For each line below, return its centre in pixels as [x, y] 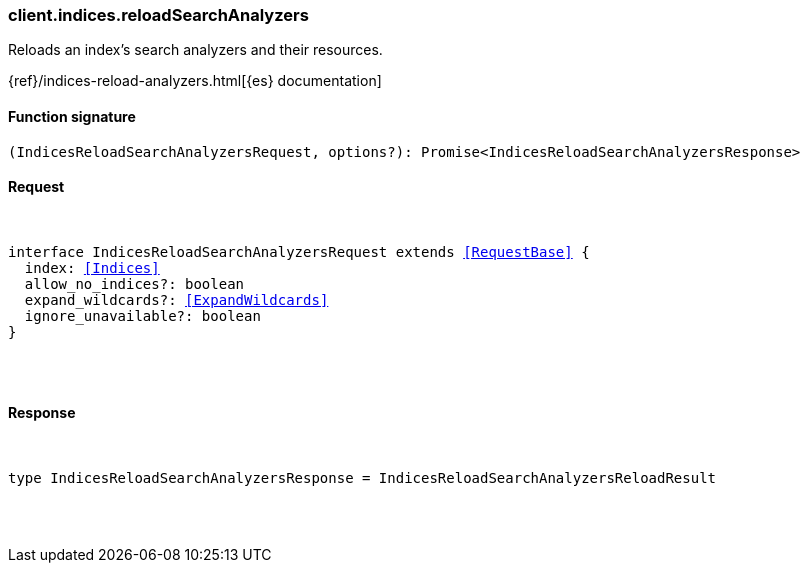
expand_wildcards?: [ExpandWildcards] [176, 299]
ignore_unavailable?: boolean [142, 315]
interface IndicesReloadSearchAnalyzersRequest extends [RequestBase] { [299, 251]
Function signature [72, 116]
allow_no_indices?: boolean [134, 283]
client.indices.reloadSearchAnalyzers [158, 15]
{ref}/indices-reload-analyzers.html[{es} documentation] [195, 81]
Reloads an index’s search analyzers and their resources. [195, 50]
